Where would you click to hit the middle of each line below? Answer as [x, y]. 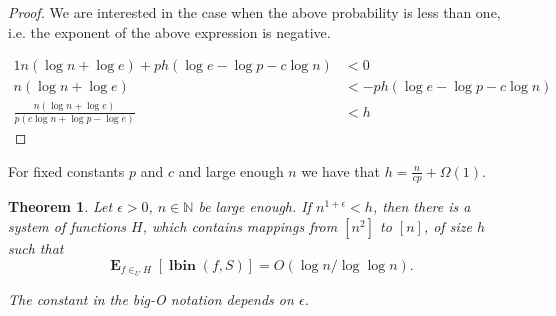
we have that [340, 170]
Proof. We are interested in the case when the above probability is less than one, [254, 12]
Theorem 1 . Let [60, 206]
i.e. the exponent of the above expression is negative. [169, 31]
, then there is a [421, 206]
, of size [447, 225]
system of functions [67, 225]
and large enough [231, 170]
